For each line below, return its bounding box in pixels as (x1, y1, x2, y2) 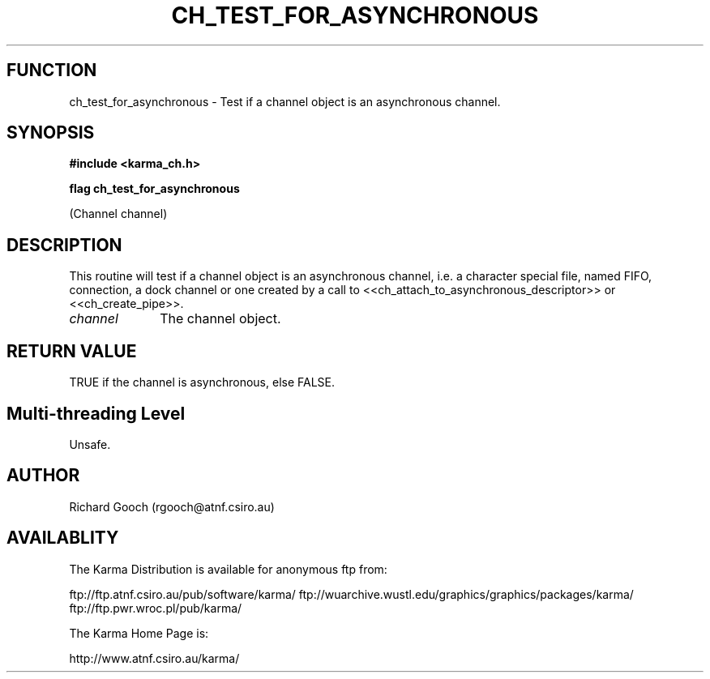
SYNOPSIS (6, 122, 95, 143)
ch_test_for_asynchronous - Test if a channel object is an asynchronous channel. (69, 94, 501, 109)
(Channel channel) (69, 207, 168, 221)
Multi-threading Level (6, 403, 186, 424)
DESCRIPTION (6, 234, 122, 255)
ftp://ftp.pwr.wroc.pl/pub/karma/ (69, 600, 242, 615)
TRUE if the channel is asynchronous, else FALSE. (69, 375, 336, 390)
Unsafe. (69, 437, 111, 451)
